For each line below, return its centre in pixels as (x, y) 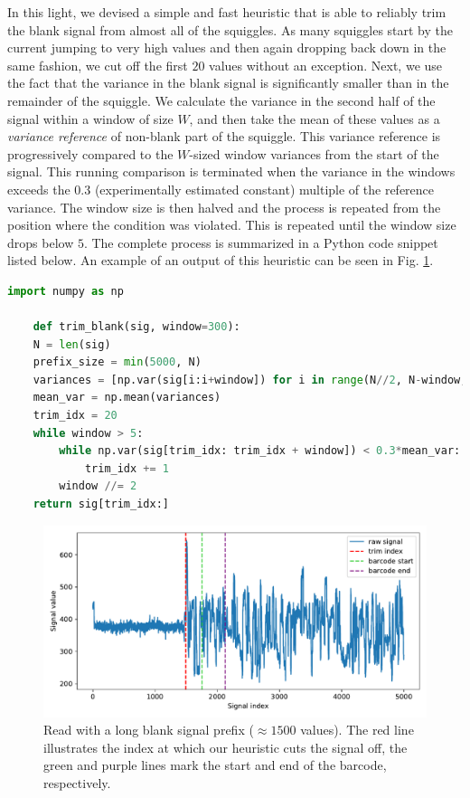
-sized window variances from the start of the (314, 153)
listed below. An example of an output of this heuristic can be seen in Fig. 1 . (221, 260)
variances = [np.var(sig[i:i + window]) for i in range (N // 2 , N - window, (250, 380)
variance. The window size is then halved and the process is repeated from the (224, 207)
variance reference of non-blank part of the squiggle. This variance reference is (224, 136)
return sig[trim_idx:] (101, 504)
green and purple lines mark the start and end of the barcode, (215, 765)
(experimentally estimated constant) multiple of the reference (264, 189)
